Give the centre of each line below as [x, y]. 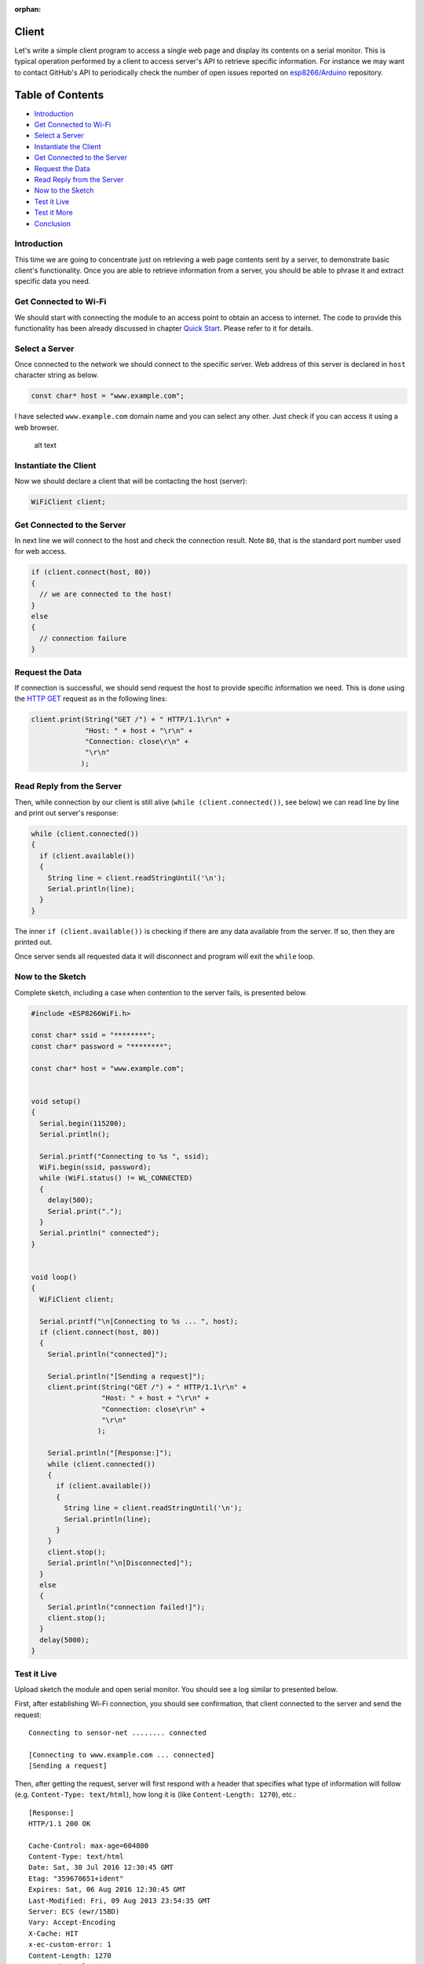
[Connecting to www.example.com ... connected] [122, 1755]
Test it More [54, 213]
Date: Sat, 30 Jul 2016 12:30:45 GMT [101, 1867]
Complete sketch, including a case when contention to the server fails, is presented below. [161, 992]
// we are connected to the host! [106, 594]
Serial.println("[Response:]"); [110, 1453]
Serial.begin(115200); [83, 1123]
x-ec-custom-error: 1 [70, 1945]
